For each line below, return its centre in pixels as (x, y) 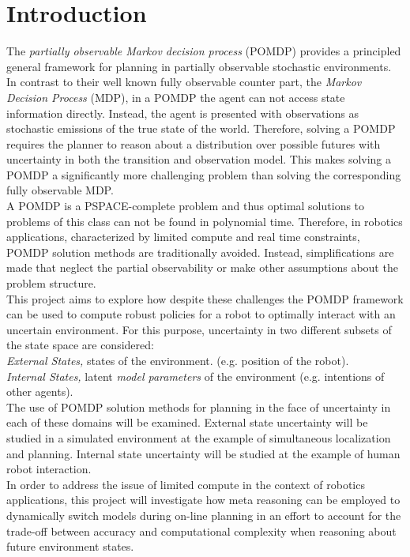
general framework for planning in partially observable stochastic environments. (199, 66)
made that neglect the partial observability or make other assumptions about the (202, 267)
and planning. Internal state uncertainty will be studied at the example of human (203, 453)
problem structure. (51, 283)
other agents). (40, 391)
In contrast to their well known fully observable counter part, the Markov (184, 82)
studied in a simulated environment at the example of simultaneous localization (199, 437)
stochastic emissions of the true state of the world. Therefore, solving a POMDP (201, 128)
